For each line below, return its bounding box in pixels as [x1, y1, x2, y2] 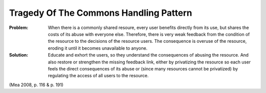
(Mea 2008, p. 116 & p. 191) [9, 82, 64, 88]
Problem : [9, 25, 29, 31]
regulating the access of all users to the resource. [48, 73, 149, 79]
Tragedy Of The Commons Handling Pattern [9, 7, 192, 18]
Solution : [9, 52, 29, 58]
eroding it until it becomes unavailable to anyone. [48, 45, 148, 51]
